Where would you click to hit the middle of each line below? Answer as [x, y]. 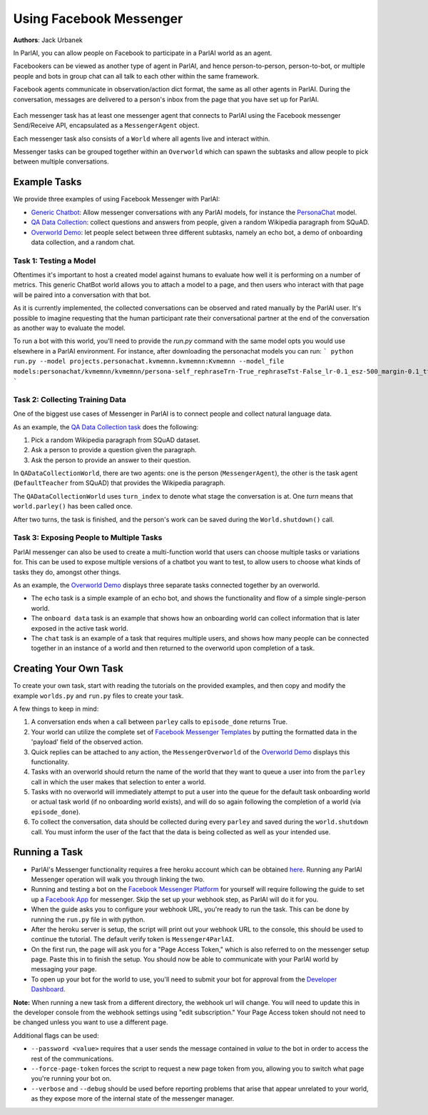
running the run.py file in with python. [88, 919]
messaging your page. [64, 969]
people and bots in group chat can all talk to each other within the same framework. [136, 76]
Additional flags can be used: [56, 1035]
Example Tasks [47, 182]
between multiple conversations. [61, 161]
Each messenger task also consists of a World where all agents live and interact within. [142, 139]
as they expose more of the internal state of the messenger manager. [133, 1099]
